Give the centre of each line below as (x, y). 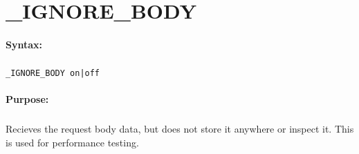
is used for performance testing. (72, 142)
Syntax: (24, 44)
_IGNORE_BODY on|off (53, 73)
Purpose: (27, 99)
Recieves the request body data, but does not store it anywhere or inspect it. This (180, 129)
